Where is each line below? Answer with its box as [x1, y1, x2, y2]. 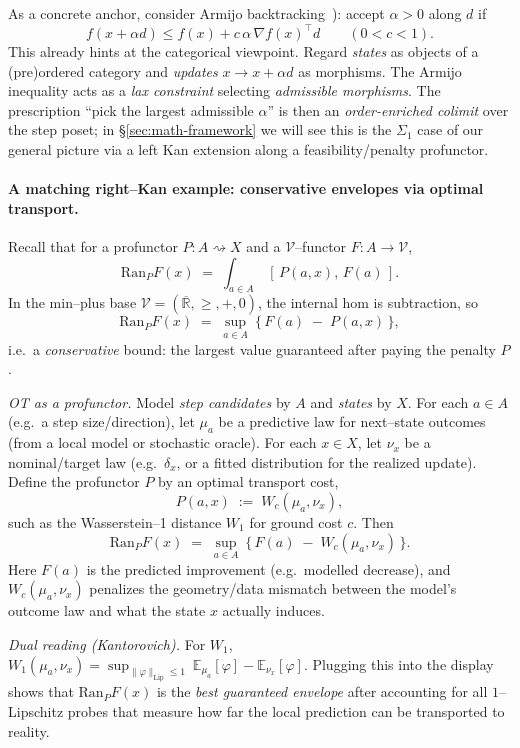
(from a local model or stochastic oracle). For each [8, 432, 317, 453]
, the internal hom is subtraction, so [258, 292, 479, 313]
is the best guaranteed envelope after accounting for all [156, 681, 488, 702]
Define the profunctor [8, 471, 140, 492]
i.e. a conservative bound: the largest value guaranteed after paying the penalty [8, 338, 496, 359]
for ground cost [249, 512, 343, 533]
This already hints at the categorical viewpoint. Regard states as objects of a [8, 41, 479, 62]
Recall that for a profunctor [8, 236, 178, 257]
